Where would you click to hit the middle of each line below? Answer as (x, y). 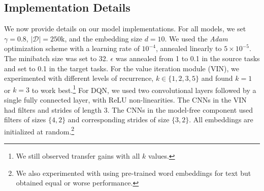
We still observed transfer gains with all (78, 156)
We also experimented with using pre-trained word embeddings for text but (134, 173)
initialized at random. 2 (39, 130)
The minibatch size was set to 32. (56, 58)
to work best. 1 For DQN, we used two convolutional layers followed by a (144, 89)
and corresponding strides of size (119, 120)
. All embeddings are (221, 120)
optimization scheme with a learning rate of (72, 48)
